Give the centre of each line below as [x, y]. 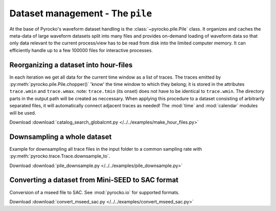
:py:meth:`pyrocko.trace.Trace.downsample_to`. [60, 156]
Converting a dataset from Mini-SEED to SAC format [94, 180]
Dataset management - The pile [81, 13]
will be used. [23, 113]
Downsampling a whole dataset [61, 137]
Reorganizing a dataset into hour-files [71, 65]
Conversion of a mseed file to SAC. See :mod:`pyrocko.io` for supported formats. [95, 192]
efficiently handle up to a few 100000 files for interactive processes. [81, 50]
